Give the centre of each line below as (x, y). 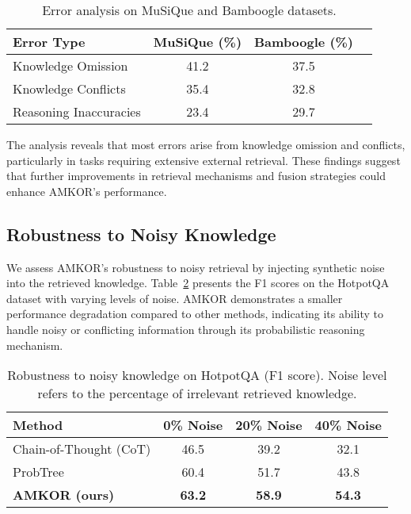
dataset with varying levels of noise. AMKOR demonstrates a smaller (175, 298)
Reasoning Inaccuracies (77, 111)
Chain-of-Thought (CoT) (82, 449)
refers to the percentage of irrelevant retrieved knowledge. (197, 393)
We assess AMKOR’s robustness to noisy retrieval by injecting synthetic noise (196, 267)
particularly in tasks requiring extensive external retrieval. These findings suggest (204, 160)
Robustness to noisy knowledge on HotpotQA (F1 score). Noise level (197, 375)
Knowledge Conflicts (69, 88)
